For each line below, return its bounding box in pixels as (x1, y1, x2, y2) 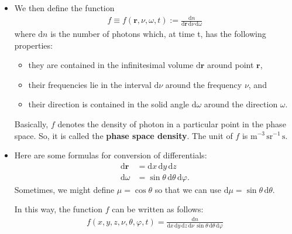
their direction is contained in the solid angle (28, 98, 190, 110)
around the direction (204, 98, 278, 110)
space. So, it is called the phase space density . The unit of (14, 129, 233, 141)
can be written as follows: (112, 203, 204, 215)
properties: (14, 39, 53, 51)
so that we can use (154, 183, 221, 195)
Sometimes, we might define (14, 183, 115, 195)
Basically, (14, 117, 49, 130)
